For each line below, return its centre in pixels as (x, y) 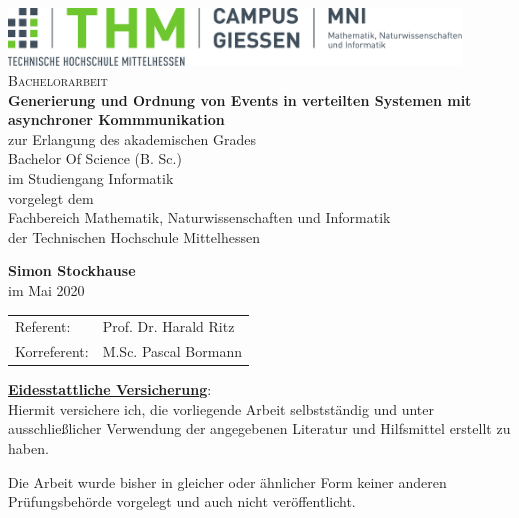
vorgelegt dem (51, 197)
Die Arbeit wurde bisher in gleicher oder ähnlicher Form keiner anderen (227, 481)
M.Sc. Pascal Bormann (172, 351)
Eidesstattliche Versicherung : (110, 389)
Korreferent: (52, 351)
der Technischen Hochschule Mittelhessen (134, 236)
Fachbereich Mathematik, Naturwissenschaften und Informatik (199, 217)
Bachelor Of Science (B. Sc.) (95, 158)
